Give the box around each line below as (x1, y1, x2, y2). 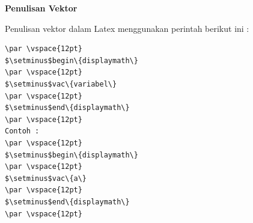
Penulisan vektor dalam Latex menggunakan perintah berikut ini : (5, 22, 249, 34)
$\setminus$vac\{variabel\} (5, 79, 117, 88)
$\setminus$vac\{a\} (5, 174, 87, 183)
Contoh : (5, 127, 40, 136)
